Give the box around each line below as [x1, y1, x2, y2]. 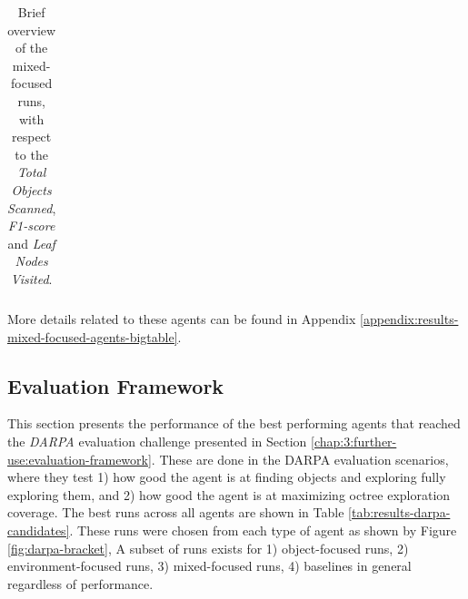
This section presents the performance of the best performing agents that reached [7, 414, 461, 433]
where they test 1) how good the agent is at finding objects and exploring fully [7, 467, 446, 486]
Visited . [10, 269, 53, 288]
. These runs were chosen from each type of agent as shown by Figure [69, 520, 457, 539]
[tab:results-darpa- [348, 503, 451, 522]
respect [11, 127, 52, 146]
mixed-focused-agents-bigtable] [7, 327, 178, 346]
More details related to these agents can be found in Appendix [7, 309, 356, 328]
